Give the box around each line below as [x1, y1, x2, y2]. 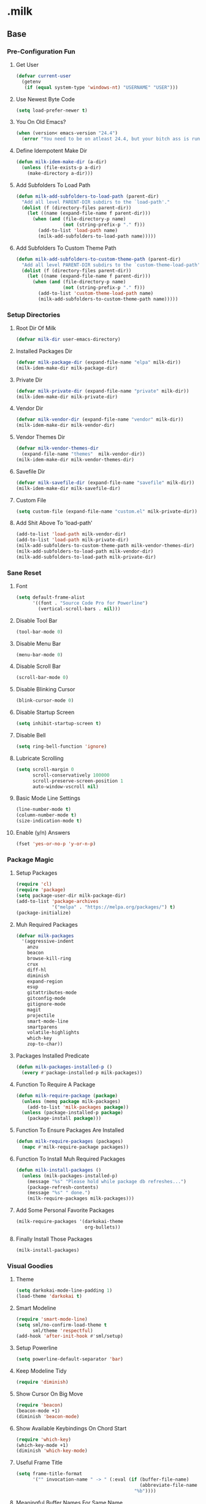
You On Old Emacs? [15, 118, 66, 126]
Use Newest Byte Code [15, 95, 75, 102]
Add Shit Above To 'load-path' [15, 520, 93, 527]
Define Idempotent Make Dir [15, 147, 88, 155]
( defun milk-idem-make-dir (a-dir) [15, 159, 107, 165]
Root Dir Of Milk [15, 324, 56, 332]
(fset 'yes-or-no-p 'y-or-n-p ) [15, 841, 96, 847]
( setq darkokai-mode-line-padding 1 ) [15, 1287, 113, 1294]
